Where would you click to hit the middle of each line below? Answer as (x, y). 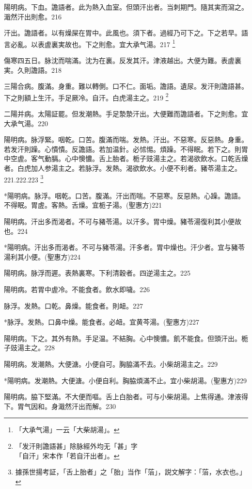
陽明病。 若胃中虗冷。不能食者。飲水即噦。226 (77, 289)
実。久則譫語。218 (33, 70)
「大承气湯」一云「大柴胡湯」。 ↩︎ (67, 430)
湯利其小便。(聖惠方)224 (42, 256)
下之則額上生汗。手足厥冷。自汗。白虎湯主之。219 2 (86, 97)
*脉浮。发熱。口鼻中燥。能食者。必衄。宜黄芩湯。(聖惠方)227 (102, 322)
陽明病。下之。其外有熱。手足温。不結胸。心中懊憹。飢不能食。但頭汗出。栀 (126, 338)
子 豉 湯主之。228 (29, 348)
